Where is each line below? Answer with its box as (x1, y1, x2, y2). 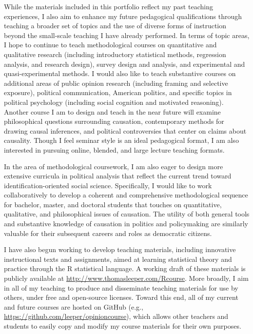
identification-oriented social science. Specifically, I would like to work (4, 180, 212, 190)
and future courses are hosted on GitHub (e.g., (4, 301, 143, 312)
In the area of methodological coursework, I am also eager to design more (4, 161, 223, 171)
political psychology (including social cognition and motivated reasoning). (4, 97, 224, 107)
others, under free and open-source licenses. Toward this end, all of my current (4, 292, 238, 302)
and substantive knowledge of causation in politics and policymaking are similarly (4, 218, 249, 229)
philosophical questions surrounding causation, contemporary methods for (4, 116, 224, 126)
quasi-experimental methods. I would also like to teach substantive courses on (4, 68, 236, 79)
